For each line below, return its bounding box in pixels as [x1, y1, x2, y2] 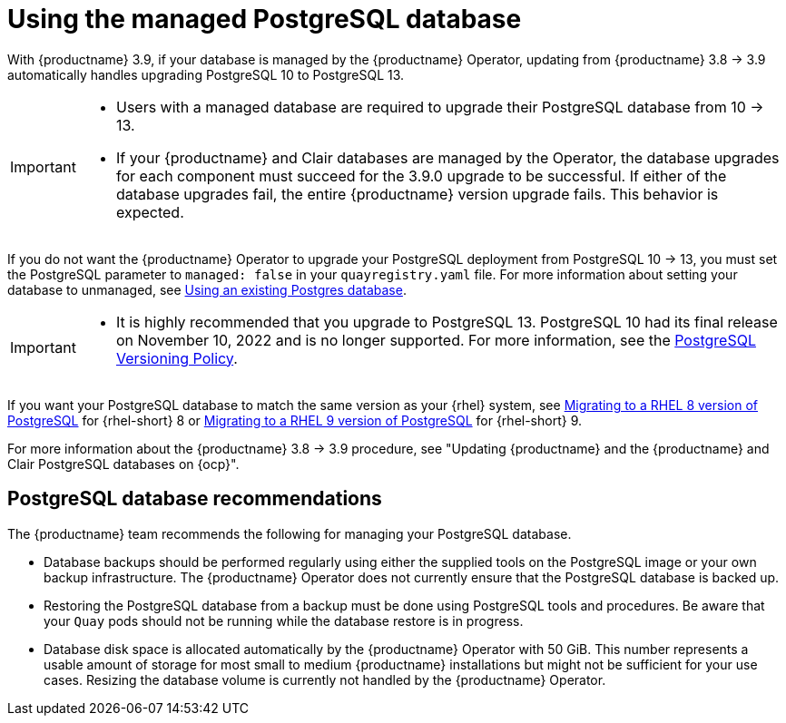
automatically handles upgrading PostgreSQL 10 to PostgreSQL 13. [7, 66, 405, 83]
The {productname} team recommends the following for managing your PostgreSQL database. [7, 525, 572, 542]
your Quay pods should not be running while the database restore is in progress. [44, 612, 524, 629]
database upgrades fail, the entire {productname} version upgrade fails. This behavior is [115, 184, 719, 203]
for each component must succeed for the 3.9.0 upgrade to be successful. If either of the [115, 166, 727, 185]
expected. [115, 202, 184, 221]
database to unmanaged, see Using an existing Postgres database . [7, 281, 407, 298]
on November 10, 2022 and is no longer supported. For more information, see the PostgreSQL [115, 330, 756, 349]
